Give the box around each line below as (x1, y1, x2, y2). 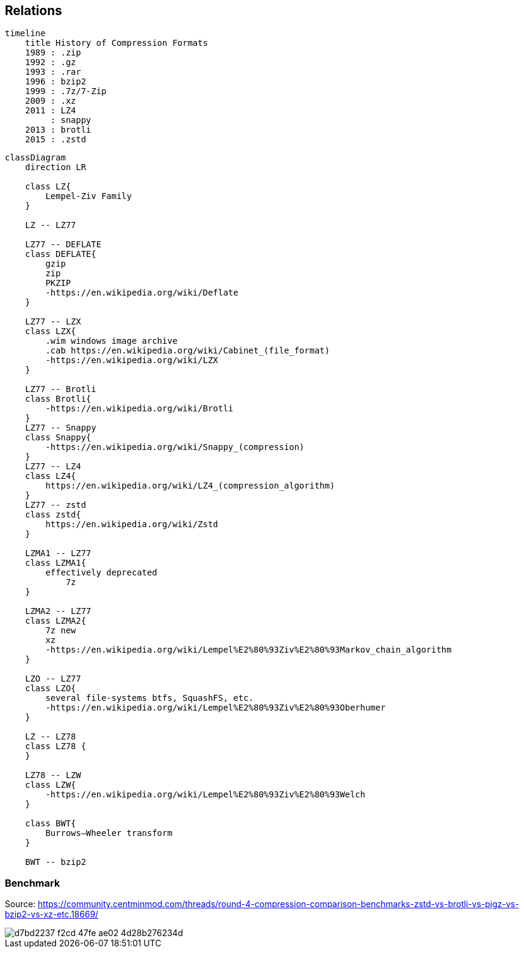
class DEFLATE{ (25, 249, 96, 259)
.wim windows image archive (45, 336, 178, 346)
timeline (5, 28, 46, 39)
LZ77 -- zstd (25, 500, 86, 510)
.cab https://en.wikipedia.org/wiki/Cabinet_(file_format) (45, 346, 330, 356)
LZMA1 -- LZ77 (25, 548, 92, 559)
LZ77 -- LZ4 (25, 461, 81, 472)
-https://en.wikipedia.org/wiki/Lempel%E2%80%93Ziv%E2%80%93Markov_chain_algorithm (45, 645, 452, 655)
